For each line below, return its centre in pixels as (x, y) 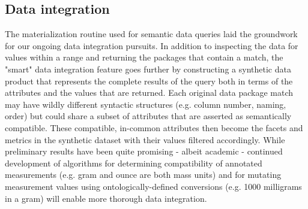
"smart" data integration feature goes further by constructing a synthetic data (148, 69)
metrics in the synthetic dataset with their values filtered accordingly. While (145, 139)
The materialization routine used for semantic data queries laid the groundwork (151, 34)
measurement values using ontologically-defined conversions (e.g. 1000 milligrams (153, 186)
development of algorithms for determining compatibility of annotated (134, 163)
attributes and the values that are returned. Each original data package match (149, 93)
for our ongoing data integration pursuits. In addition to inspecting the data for (152, 45)
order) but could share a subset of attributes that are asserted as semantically (148, 116)
